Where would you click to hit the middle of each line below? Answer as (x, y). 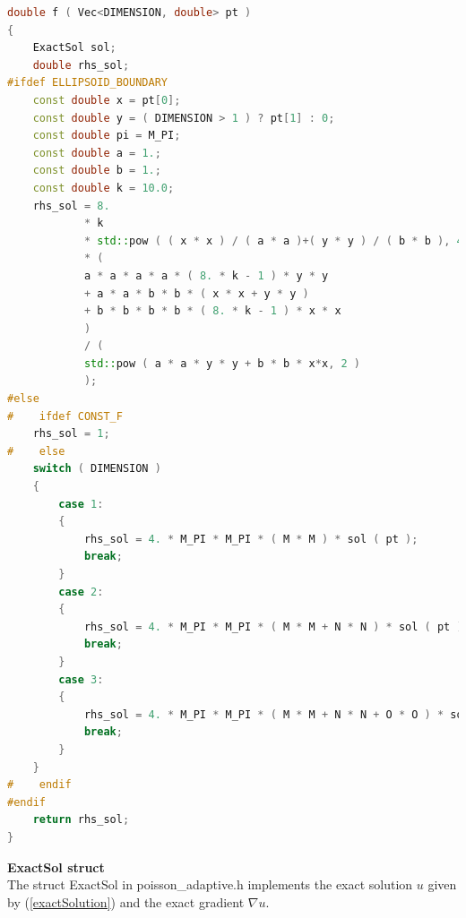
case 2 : (81, 592)
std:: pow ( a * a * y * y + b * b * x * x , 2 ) (222, 363)
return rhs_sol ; (81, 820)
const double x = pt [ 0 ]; (107, 100)
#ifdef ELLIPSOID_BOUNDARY (87, 83)
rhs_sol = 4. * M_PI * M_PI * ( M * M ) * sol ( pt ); (251, 539)
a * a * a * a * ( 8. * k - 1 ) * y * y (206, 275)
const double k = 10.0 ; (104, 188)
